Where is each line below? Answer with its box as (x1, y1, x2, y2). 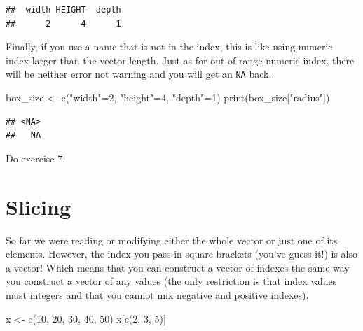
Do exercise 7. (6, 150, 66, 165)
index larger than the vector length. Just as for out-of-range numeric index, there (6, 52, 355, 67)
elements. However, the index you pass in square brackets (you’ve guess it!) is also (6, 246, 358, 261)
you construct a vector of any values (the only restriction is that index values (6, 274, 337, 288)
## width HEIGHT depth (6, 5, 121, 15)
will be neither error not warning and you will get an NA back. (6, 66, 272, 81)
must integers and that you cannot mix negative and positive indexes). (6, 287, 309, 302)
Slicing (6, 192, 71, 220)
